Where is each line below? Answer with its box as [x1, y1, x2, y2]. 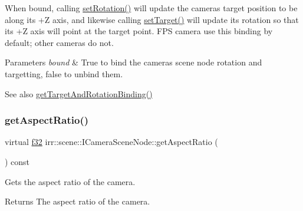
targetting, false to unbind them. [5, 67, 123, 80]
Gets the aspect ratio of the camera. [5, 175, 136, 187]
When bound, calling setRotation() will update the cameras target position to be [5, 2, 298, 14]
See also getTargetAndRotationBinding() [5, 87, 153, 100]
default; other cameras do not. [5, 36, 114, 48]
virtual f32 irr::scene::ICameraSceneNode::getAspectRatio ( [5, 136, 218, 148]
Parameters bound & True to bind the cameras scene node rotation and [5, 56, 262, 68]
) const [5, 155, 30, 167]
